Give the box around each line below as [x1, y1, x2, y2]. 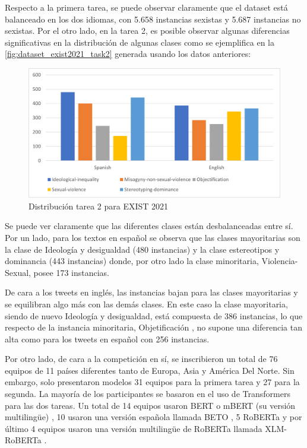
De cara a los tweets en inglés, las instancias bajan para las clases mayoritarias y [5, 286, 298, 298]
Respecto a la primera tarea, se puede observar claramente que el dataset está [5, 1, 288, 13]
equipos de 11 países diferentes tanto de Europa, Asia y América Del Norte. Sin [5, 364, 295, 376]
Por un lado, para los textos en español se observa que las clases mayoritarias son [5, 231, 300, 243]
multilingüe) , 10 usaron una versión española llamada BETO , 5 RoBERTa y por [5, 411, 302, 423]
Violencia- [261, 255, 298, 267]
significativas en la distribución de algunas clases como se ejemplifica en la [5, 36, 274, 48]
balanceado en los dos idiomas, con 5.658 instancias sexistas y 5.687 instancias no [5, 12, 301, 25]
